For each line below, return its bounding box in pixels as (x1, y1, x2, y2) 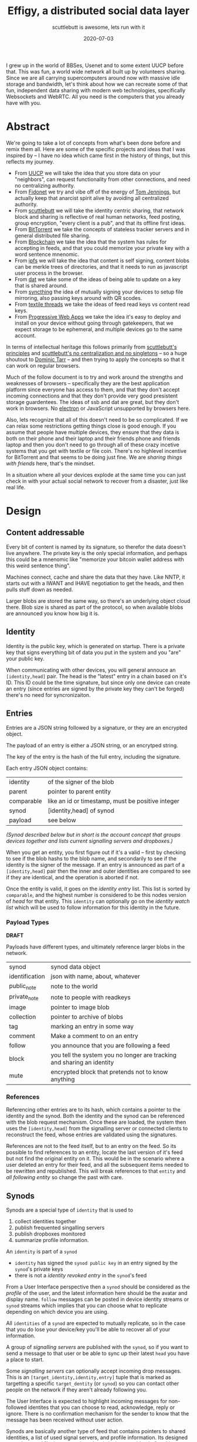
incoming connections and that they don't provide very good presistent (6, 392, 178, 399)
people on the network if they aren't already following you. (6, 1386, 148, 1393)
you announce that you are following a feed (50, 1042, 170, 1050)
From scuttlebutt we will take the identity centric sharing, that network (14, 207, 184, 214)
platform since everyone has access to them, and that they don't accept (6, 386, 180, 393)
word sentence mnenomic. (14, 251, 79, 258)
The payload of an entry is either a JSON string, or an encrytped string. (6, 742, 179, 749)
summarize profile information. (14, 1237, 89, 1244)
